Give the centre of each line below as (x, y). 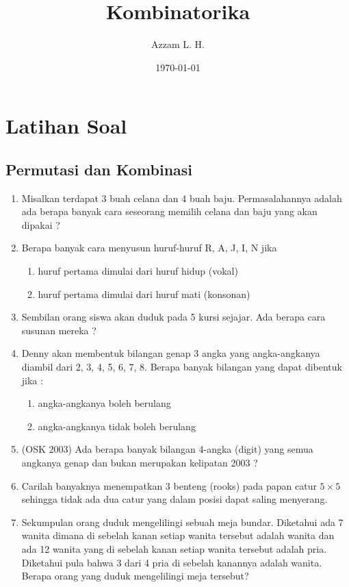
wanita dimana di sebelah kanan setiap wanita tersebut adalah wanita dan (178, 535)
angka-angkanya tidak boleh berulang (117, 426)
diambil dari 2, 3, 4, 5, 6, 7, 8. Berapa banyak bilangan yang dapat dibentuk (182, 367)
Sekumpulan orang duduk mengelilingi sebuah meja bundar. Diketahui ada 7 (182, 522)
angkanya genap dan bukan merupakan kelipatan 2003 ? (140, 463)
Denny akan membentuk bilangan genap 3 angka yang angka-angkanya (171, 353)
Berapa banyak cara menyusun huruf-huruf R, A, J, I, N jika (149, 248)
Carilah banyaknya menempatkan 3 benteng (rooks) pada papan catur (169, 485)
